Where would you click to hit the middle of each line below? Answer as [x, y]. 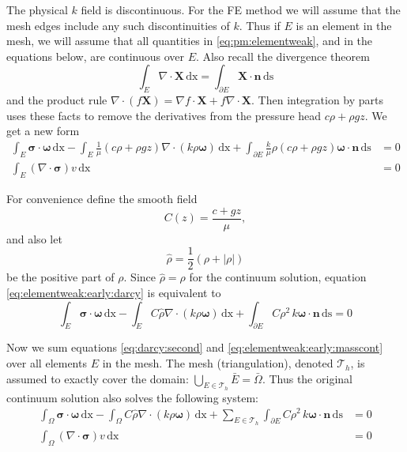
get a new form [43, 131]
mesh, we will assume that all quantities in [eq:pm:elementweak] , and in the [190, 41]
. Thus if [260, 25]
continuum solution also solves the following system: [132, 397]
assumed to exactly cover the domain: [98, 378]
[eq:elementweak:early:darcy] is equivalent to [114, 293]
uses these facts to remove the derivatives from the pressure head [164, 115]
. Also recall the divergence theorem [283, 56]
